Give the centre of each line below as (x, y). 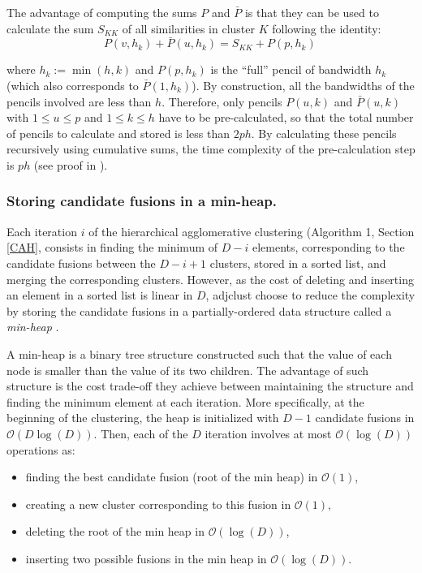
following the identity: (327, 28)
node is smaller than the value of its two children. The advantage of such (188, 370)
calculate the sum (50, 28)
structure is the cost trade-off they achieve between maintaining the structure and (210, 386)
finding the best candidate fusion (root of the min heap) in (172, 477)
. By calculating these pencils (324, 133)
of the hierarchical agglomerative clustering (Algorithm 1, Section (252, 231)
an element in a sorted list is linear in (100, 295)
